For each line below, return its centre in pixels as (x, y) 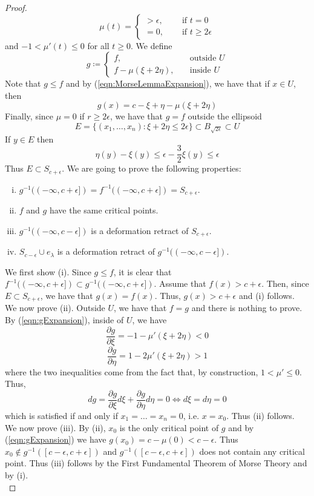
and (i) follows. (267, 295)
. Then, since (285, 283)
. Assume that (180, 283)
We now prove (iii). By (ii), (55, 427)
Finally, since (29, 116)
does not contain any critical (252, 451)
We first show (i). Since (48, 271)
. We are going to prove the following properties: (152, 168)
